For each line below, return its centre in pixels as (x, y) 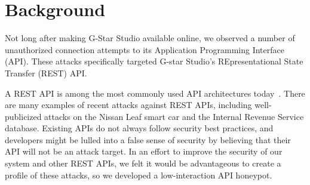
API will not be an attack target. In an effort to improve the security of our (144, 151)
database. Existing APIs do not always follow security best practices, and (139, 128)
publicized (23, 116)
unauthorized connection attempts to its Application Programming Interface (145, 49)
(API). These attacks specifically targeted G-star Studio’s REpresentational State (154, 61)
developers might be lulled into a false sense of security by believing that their (148, 139)
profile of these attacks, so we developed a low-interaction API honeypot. (139, 175)
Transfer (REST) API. (46, 73)
